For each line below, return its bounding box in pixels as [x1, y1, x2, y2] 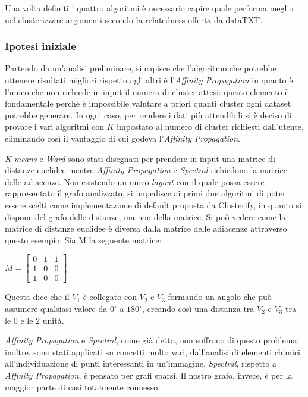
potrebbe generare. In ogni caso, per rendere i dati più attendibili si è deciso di [5, 108, 292, 121]
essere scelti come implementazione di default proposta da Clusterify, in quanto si [5, 198, 302, 211]
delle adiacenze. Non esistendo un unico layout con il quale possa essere [5, 175, 265, 187]
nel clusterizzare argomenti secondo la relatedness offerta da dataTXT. [5, 13, 263, 26]
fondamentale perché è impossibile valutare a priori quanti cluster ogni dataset [5, 97, 291, 110]
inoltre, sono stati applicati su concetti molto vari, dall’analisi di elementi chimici [5, 345, 300, 358]
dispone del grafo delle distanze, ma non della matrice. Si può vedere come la [5, 210, 286, 223]
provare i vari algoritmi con [5, 120, 104, 133]
